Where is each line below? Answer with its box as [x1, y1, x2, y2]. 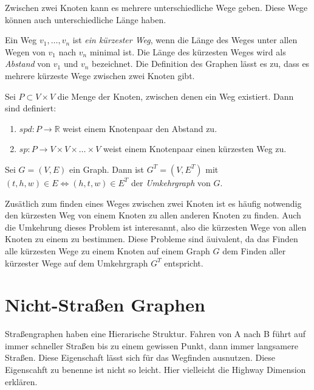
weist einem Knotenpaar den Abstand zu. [63, 122, 217, 134]
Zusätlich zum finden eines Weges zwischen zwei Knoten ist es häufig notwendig [5, 197, 302, 209]
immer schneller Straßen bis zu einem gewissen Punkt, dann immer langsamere [5, 339, 298, 352]
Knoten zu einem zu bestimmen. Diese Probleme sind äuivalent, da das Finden [5, 232, 298, 245]
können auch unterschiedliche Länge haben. [5, 13, 166, 26]
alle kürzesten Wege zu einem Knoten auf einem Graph [5, 244, 210, 257]
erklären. [5, 375, 38, 388]
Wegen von [5, 45, 46, 58]
